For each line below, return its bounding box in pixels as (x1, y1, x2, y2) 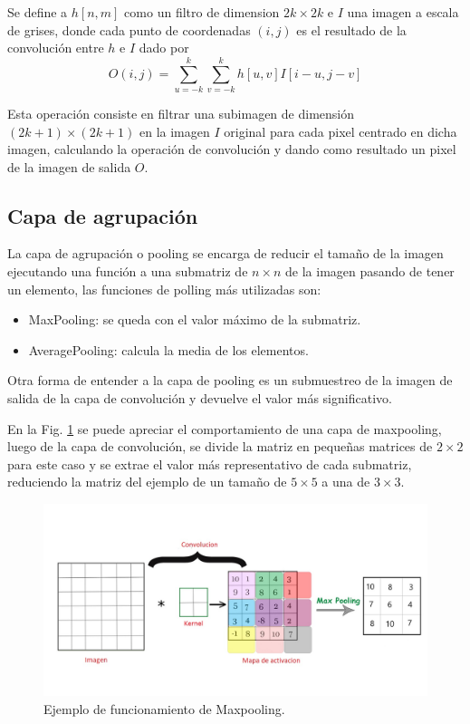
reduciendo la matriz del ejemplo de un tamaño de (7, 472, 287, 491)
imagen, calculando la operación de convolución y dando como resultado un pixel (7, 140, 456, 159)
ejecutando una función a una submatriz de (7, 262, 248, 281)
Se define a (7, 3, 68, 21)
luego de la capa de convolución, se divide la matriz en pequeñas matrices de (7, 437, 433, 456)
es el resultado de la (296, 20, 407, 39)
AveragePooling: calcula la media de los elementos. (28, 340, 309, 359)
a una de (321, 472, 370, 491)
